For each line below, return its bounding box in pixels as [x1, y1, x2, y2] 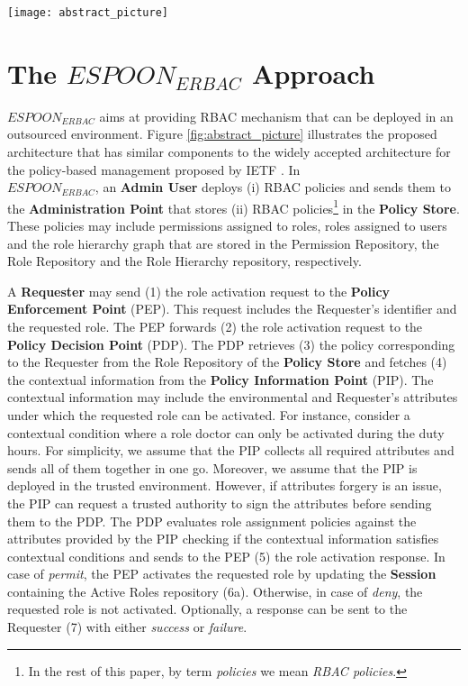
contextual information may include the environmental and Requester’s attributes [7, 388, 458, 407]
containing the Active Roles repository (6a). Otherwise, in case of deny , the [7, 581, 423, 600]
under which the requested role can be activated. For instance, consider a [7, 405, 410, 424]
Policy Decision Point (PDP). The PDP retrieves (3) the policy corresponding [7, 334, 455, 353]
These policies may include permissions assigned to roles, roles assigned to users [7, 216, 447, 234]
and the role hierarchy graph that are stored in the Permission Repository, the [7, 233, 439, 252]
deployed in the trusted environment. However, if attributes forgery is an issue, [7, 476, 442, 495]
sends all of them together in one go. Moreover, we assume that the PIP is [7, 458, 418, 477]
